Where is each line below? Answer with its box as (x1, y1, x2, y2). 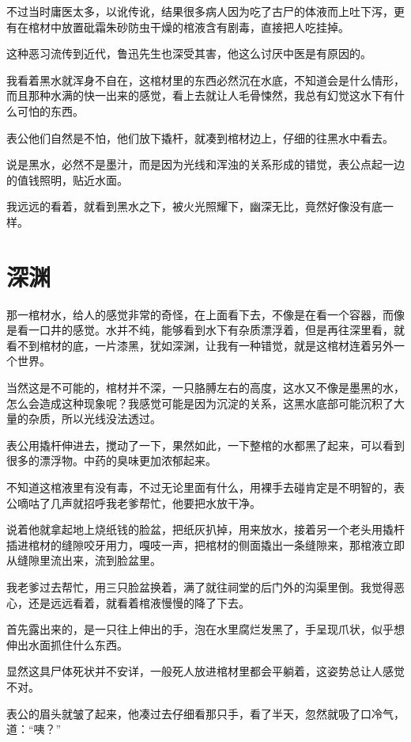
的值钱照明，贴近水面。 (6, 171, 128, 188)
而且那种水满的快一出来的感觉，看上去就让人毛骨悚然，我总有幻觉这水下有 (6, 87, 394, 104)
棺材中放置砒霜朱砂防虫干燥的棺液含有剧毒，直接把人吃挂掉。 (28, 18, 349, 35)
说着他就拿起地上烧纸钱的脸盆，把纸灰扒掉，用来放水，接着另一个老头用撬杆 (6, 521, 405, 538)
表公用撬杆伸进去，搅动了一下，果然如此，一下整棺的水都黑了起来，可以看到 (6, 436, 405, 453)
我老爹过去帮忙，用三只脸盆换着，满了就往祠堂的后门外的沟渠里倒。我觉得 (6, 578, 394, 595)
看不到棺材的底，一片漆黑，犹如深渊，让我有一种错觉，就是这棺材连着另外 (6, 337, 394, 353)
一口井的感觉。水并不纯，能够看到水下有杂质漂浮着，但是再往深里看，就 (28, 322, 405, 338)
